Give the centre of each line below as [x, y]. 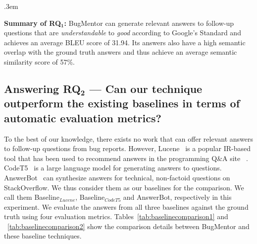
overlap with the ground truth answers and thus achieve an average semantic [121, 52]
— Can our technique [146, 88]
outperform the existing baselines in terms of [122, 103]
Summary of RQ [33, 23]
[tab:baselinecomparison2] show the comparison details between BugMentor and [128, 226]
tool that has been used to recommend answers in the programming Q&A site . [126, 158]
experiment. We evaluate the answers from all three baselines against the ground [126, 206]
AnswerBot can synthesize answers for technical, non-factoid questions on [117, 177]
